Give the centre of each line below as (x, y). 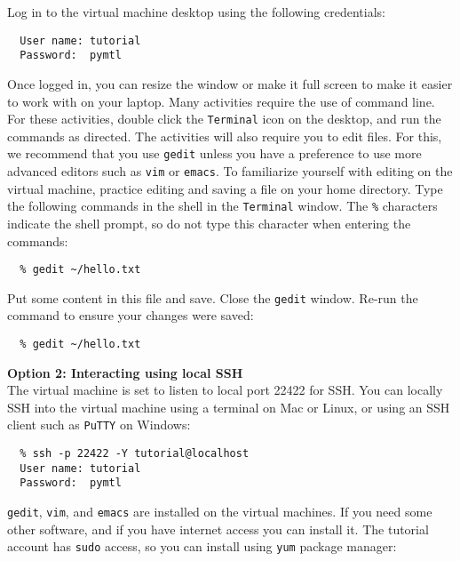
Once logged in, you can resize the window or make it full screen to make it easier (230, 83)
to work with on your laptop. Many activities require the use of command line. (221, 101)
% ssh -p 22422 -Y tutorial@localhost (135, 454)
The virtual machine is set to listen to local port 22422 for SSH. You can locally (225, 390)
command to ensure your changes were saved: (131, 315)
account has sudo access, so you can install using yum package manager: (202, 546)
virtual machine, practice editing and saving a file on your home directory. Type (225, 188)
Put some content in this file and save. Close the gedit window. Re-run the (213, 297)
